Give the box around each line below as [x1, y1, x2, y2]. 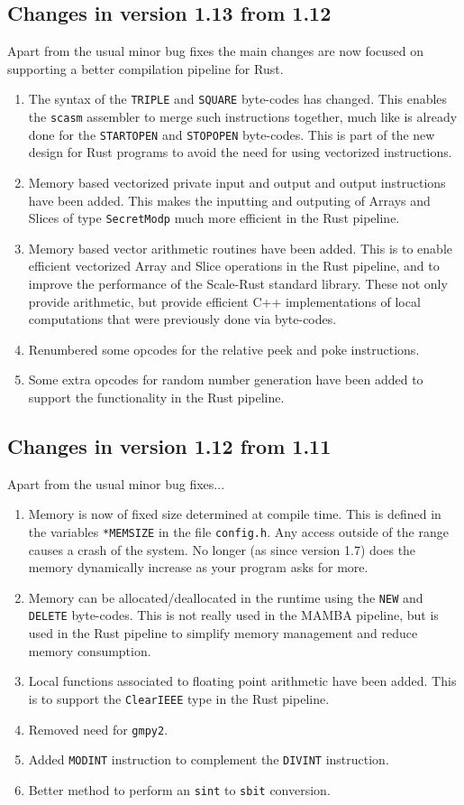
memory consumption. [28, 641, 151, 660]
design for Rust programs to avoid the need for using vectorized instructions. [28, 143, 452, 162]
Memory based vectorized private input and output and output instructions [28, 172, 446, 191]
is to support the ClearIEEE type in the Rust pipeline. [28, 689, 330, 708]
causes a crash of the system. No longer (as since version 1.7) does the [28, 540, 416, 559]
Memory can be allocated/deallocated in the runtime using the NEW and [28, 588, 423, 606]
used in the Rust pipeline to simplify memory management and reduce [28, 624, 418, 643]
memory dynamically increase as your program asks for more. [28, 558, 368, 577]
